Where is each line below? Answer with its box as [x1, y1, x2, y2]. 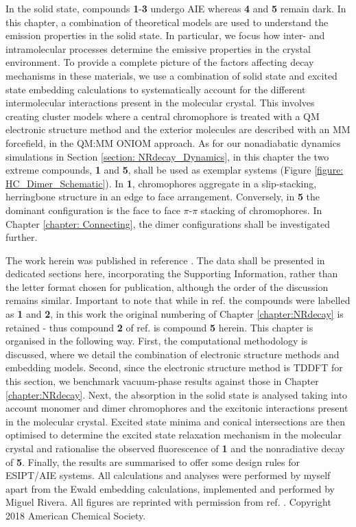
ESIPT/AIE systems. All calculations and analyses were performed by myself [5, 468, 331, 482]
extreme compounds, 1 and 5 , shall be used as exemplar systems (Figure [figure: [5, 163, 344, 177]
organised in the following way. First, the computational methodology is [5, 333, 308, 348]
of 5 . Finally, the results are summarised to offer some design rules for [5, 454, 300, 469]
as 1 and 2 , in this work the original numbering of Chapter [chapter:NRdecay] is [5, 307, 344, 321]
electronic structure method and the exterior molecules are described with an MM [5, 122, 351, 137]
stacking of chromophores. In [200, 202, 322, 217]
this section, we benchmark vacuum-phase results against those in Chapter [5, 374, 319, 388]
